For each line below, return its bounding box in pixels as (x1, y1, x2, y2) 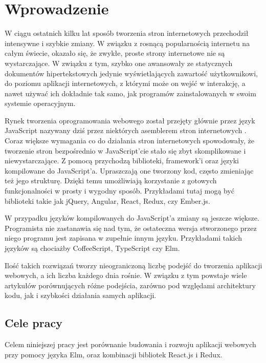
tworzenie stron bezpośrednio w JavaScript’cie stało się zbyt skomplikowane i (5, 145, 246, 156)
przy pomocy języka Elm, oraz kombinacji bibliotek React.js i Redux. (5, 349, 223, 359)
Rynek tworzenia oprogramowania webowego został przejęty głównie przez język (5, 115, 255, 125)
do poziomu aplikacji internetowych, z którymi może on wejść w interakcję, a (5, 78, 246, 89)
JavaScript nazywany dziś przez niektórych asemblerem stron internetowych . (5, 125, 247, 136)
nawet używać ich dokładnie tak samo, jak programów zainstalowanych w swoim (5, 88, 256, 98)
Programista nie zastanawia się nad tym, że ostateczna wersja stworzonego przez (5, 222, 257, 233)
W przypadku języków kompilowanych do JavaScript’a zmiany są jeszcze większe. (5, 212, 259, 223)
